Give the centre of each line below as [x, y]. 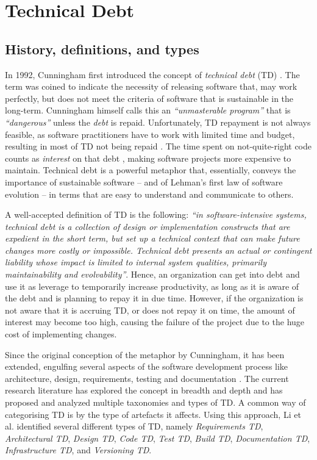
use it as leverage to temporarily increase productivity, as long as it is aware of [152, 286]
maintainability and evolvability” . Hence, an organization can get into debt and [152, 274]
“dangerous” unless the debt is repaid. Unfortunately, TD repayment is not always [158, 122]
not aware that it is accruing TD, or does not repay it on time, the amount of [150, 310]
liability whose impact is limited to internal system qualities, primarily [136, 262]
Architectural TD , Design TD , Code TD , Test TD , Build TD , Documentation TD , [158, 438]
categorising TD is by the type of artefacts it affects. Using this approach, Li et [153, 414]
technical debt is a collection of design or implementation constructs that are [148, 226]
